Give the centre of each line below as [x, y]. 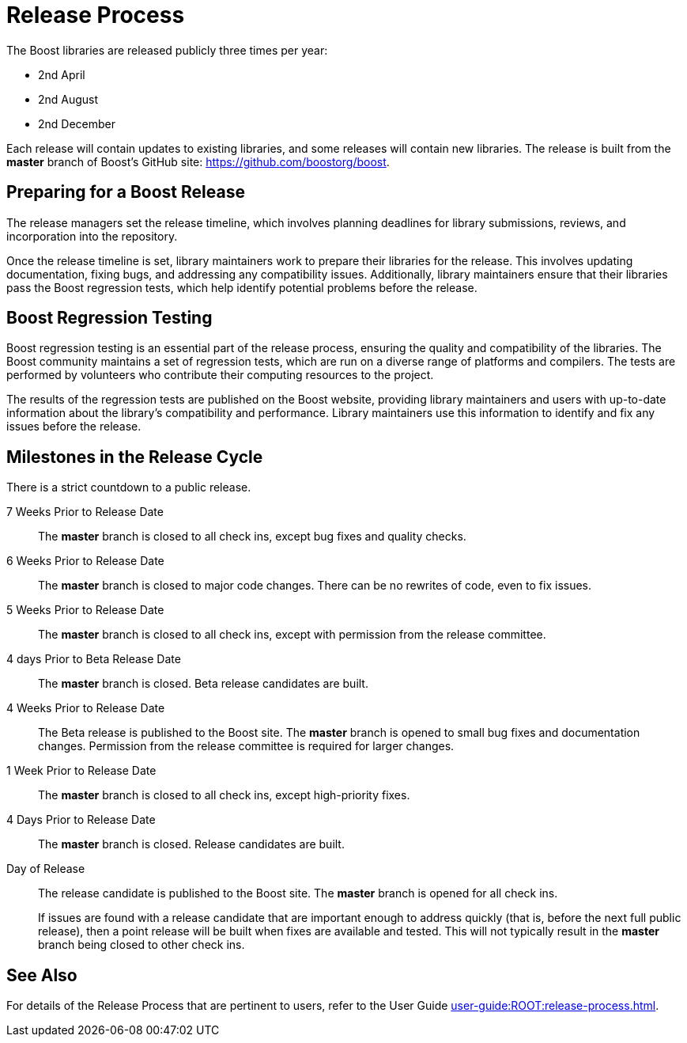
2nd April [62, 74]
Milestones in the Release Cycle [135, 457]
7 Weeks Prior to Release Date [85, 512]
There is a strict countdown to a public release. [129, 487]
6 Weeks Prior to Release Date [85, 561]
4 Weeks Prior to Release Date [86, 708]
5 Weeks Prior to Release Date [85, 610]
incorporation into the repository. [92, 236]
